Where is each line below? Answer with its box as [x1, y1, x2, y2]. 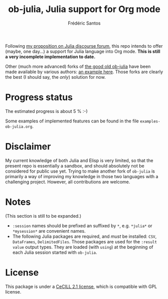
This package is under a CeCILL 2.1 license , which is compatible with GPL [5, 283, 157, 289]
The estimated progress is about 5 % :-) [5, 108, 88, 114]
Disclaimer [5, 141, 51, 153]
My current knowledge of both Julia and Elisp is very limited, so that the [5, 157, 153, 164]
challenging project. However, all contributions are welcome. [5, 179, 130, 185]
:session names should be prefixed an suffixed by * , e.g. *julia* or [12, 222, 152, 229]
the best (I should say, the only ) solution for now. [5, 74, 106, 80]
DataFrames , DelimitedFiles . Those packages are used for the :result [12, 238, 157, 244]
